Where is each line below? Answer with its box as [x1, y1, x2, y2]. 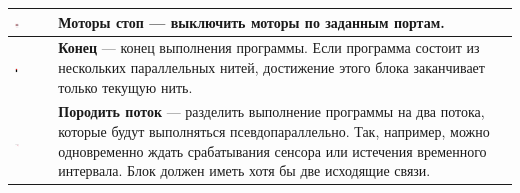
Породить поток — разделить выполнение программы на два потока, [58, 101, 485, 122]
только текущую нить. [58, 76, 193, 97]
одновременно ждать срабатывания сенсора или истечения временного [58, 140, 487, 161]
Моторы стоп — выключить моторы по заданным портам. [58, 11, 445, 32]
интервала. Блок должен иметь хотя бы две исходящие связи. [58, 160, 431, 181]
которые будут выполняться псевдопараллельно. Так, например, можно [58, 120, 490, 141]
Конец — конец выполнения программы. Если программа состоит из [58, 37, 480, 58]
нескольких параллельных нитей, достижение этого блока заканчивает [58, 56, 485, 77]
